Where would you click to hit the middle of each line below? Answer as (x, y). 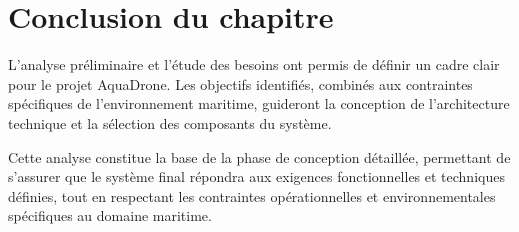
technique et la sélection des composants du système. (170, 122)
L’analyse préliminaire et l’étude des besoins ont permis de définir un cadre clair (254, 64)
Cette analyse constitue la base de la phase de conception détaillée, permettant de (259, 156)
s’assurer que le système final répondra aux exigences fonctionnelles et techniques (256, 176)
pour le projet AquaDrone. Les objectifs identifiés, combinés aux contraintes (240, 83)
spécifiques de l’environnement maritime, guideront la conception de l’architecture (259, 103)
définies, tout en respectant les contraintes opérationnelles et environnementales (252, 195)
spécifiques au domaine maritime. (110, 215)
